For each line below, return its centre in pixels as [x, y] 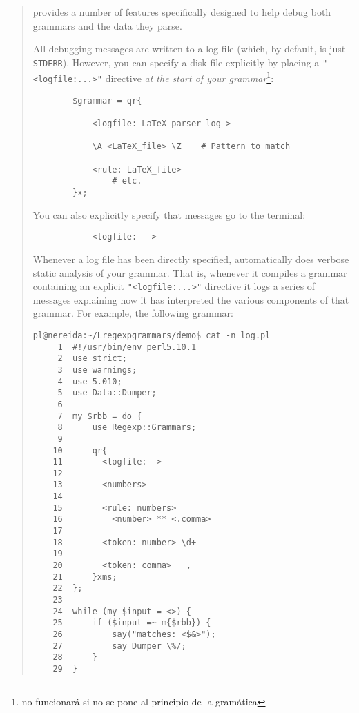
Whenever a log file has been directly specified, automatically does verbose [191, 258]
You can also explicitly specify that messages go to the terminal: [169, 214]
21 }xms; [85, 577]
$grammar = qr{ [107, 100]
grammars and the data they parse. [107, 25]
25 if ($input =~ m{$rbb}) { [132, 623]
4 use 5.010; [90, 381]
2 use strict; [92, 359]
